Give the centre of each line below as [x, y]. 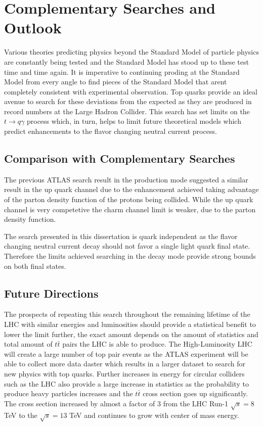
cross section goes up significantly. [195, 393]
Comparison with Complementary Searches [120, 158]
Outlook [33, 28]
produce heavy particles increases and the [69, 393]
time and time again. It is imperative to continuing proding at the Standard [122, 72]
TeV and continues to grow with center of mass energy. [154, 415]
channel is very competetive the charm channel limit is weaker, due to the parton [130, 209]
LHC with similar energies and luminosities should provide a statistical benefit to [130, 324]
